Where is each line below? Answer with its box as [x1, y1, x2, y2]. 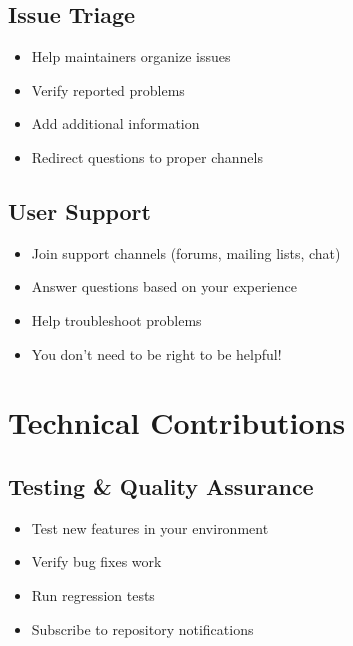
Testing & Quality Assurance [8, 470, 314, 501]
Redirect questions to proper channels [31, 146, 263, 167]
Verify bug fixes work [31, 551, 162, 572]
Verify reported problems [31, 79, 185, 100]
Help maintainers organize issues [31, 46, 231, 67]
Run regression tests [31, 584, 155, 605]
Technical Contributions [8, 402, 346, 443]
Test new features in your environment [31, 517, 269, 538]
